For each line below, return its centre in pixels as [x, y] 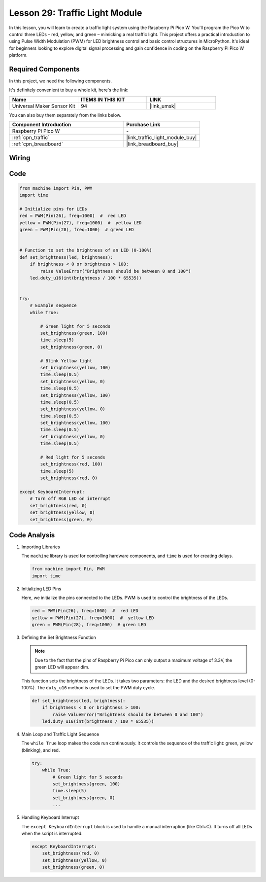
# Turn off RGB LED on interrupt [70, 499]
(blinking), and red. [41, 750]
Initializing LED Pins [41, 589]
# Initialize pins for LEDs [53, 209]
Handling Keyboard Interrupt [50, 817]
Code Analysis [32, 535]
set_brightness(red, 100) [71, 464]
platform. [18, 55]
